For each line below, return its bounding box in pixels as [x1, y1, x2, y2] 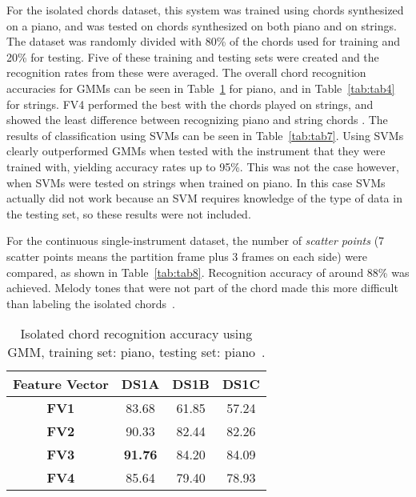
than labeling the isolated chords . [6, 295, 176, 311]
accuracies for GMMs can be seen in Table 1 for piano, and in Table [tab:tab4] [6, 79, 395, 96]
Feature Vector [13, 375, 109, 394]
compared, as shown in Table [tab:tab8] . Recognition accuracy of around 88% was [6, 263, 410, 280]
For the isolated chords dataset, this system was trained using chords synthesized [6, 2, 404, 18]
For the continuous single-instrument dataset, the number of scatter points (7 [6, 232, 385, 249]
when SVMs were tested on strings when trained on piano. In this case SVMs [6, 174, 386, 190]
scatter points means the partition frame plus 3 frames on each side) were [6, 247, 367, 264]
